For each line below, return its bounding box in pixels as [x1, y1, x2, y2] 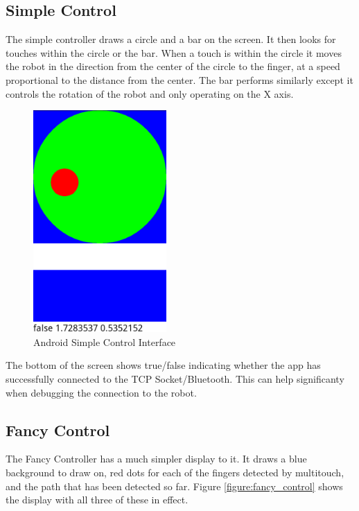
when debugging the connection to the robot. [6, 385, 197, 399]
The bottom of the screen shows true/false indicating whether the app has [6, 358, 321, 372]
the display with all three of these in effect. [6, 492, 189, 507]
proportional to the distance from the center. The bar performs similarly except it [6, 72, 353, 87]
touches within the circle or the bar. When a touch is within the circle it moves [6, 45, 342, 60]
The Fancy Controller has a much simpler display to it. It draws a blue [6, 451, 307, 466]
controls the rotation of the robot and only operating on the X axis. [6, 86, 294, 101]
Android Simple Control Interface [33, 334, 176, 349]
